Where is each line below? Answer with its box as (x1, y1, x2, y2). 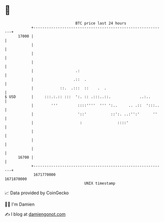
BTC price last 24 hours (75, 21, 126, 26)
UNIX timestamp (84, 180, 116, 186)
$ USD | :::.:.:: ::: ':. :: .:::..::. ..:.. (4, 94, 151, 99)
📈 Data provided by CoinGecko (4, 190, 69, 196)
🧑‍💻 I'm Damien (4, 201, 35, 207)
